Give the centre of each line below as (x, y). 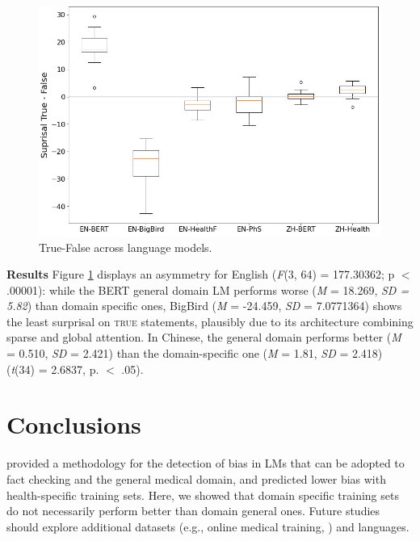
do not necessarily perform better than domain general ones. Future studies (193, 511)
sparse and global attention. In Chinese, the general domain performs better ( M (204, 337)
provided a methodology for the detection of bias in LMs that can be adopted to (206, 463)
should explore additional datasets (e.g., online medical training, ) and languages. (208, 526)
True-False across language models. (126, 247)
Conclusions (74, 424)
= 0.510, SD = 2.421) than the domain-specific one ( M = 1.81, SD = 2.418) (195, 353)
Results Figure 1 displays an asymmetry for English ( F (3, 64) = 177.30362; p (201, 274)
